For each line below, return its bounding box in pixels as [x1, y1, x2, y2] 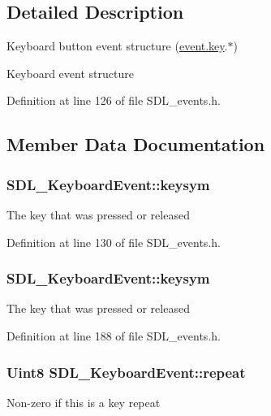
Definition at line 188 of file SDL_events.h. [6, 327, 221, 344]
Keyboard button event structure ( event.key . [6, 37, 228, 54]
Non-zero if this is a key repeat [6, 393, 161, 410]
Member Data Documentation [6, 132, 265, 157]
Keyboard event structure [6, 64, 134, 81]
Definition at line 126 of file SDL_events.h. [6, 92, 221, 109]
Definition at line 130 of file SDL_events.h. [6, 233, 221, 250]
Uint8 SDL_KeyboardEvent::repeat [6, 362, 246, 382]
